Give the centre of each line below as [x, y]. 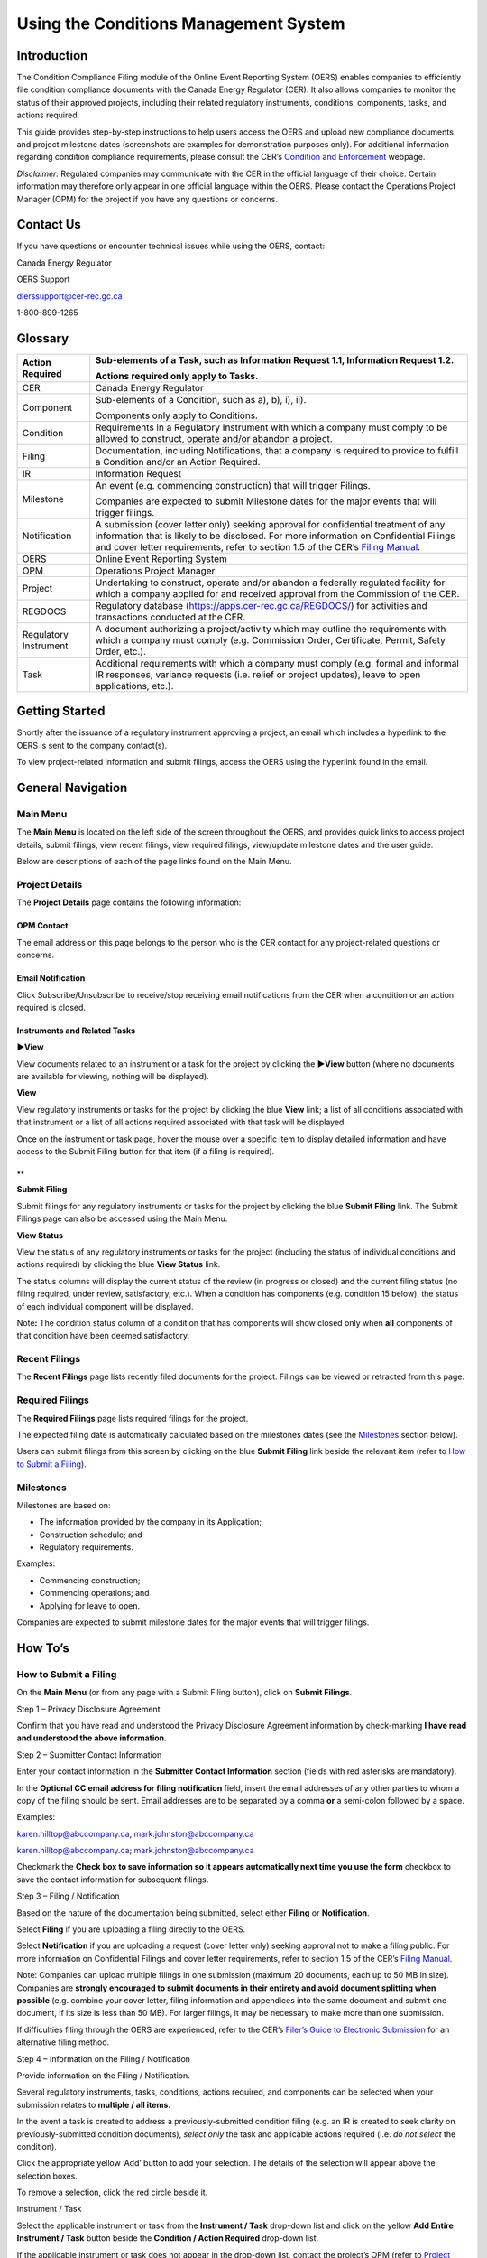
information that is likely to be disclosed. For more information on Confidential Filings [275, 536]
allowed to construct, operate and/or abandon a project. [214, 438]
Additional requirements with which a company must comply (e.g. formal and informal [277, 663]
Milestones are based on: [64, 1505]
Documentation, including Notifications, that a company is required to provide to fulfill [277, 450]
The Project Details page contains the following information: [129, 902]
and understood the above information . [92, 1738]
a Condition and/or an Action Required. [178, 462]
